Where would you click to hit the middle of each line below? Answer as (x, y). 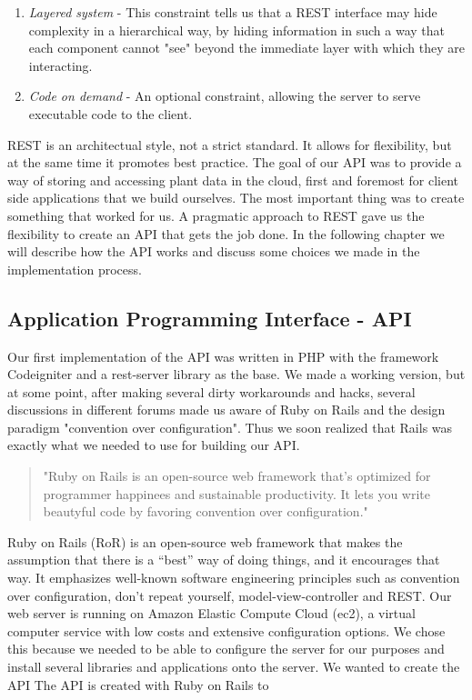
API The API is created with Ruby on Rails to (138, 684)
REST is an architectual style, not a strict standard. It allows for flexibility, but (230, 144)
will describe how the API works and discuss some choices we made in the (214, 251)
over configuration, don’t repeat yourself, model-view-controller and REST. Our (230, 595)
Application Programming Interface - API (210, 318)
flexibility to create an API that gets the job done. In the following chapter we (226, 233)
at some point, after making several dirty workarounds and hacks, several (211, 391)
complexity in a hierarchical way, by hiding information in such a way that (236, 30)
